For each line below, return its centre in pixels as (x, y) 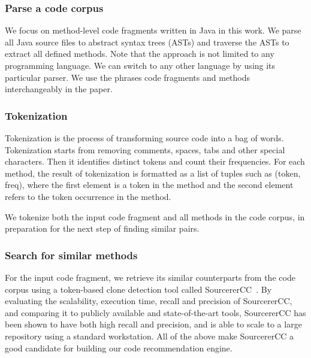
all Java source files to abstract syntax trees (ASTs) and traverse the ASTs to (147, 42)
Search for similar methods (71, 255)
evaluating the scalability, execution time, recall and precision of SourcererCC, (149, 301)
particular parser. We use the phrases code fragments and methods (128, 77)
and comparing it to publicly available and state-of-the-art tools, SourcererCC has (155, 312)
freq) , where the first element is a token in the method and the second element (149, 185)
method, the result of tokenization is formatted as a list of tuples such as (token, (153, 173)
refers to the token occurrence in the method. (88, 196)
